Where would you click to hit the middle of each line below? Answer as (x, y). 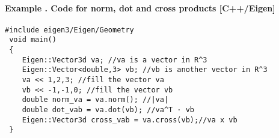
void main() (33, 40)
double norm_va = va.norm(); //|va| (95, 100)
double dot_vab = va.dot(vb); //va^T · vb (108, 110)
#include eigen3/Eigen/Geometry (69, 30)
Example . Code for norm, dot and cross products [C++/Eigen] (140, 7)
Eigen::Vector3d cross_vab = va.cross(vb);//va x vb (130, 120)
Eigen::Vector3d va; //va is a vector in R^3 (115, 60)
